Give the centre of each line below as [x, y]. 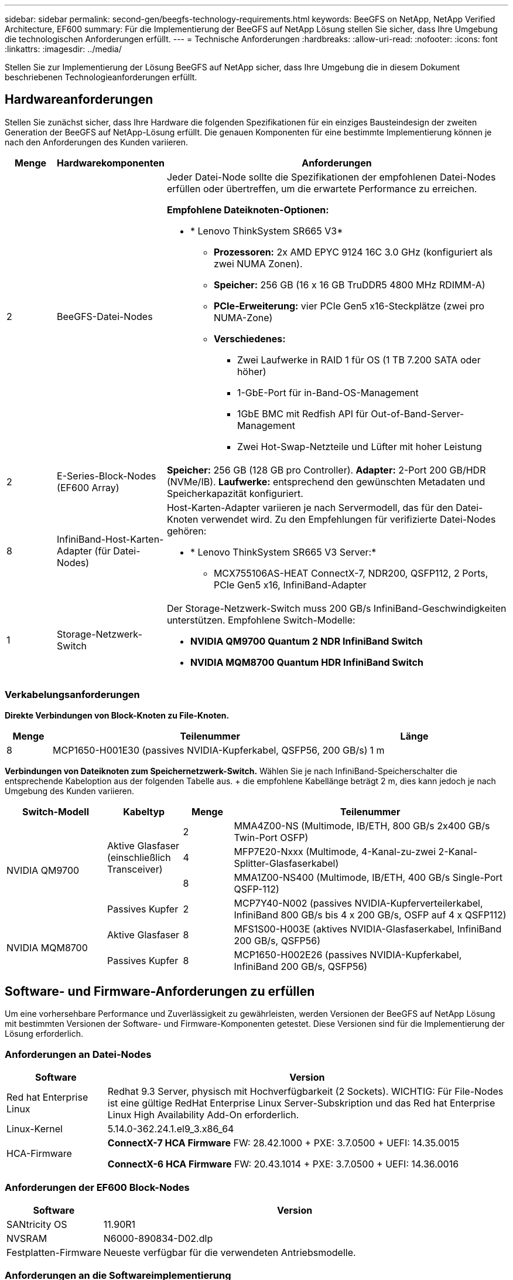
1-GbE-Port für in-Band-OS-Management [328, 392]
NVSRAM [27, 1238]
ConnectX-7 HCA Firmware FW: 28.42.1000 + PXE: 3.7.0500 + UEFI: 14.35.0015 [283, 1143]
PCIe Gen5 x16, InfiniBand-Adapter [290, 585]
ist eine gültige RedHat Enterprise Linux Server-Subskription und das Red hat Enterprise [301, 1103]
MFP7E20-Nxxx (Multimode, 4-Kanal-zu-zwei [335, 851]
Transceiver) [135, 869]
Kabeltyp [144, 811]
